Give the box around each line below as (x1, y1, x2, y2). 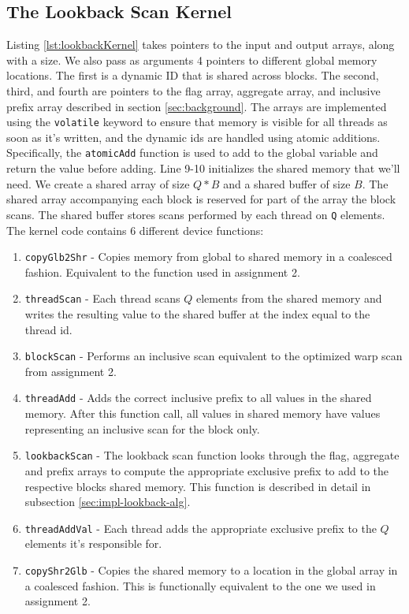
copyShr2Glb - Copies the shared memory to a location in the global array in (24, 561, 398, 578)
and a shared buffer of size (223, 175, 351, 192)
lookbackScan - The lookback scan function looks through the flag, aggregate (24, 447, 400, 463)
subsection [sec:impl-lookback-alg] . (24, 493, 191, 510)
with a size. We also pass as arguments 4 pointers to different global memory (6, 51, 377, 68)
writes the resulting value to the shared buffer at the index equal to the (24, 306, 370, 322)
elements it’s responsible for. (24, 535, 162, 552)
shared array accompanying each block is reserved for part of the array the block (6, 191, 396, 207)
